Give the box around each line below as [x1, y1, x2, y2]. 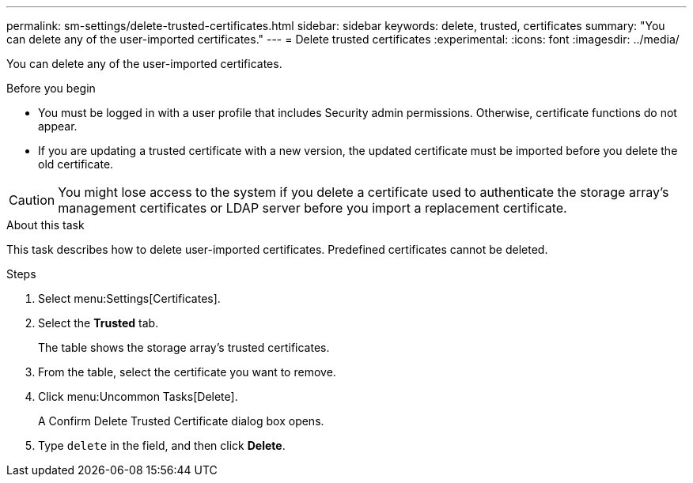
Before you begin [6, 81, 96, 95]
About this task [6, 218, 85, 232]
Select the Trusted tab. [38, 316, 159, 330]
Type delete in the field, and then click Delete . [38, 439, 286, 452]
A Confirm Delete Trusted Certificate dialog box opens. [38, 414, 324, 428]
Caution [9, 192, 55, 208]
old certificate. [38, 157, 114, 171]
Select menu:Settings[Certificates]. [38, 292, 221, 305]
